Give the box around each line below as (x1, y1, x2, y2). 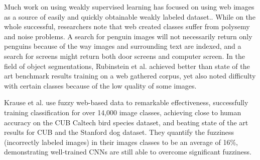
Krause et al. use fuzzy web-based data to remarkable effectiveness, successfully (4, 97, 248, 108)
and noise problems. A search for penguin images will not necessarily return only (4, 31, 252, 41)
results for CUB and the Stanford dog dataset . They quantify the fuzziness (4, 127, 234, 137)
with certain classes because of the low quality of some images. (4, 80, 197, 91)
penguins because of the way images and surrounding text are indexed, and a (4, 41, 241, 51)
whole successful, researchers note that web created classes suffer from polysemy (4, 21, 250, 32)
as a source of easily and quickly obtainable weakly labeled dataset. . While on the (4, 11, 255, 22)
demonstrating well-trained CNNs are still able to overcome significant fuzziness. (4, 146, 251, 157)
